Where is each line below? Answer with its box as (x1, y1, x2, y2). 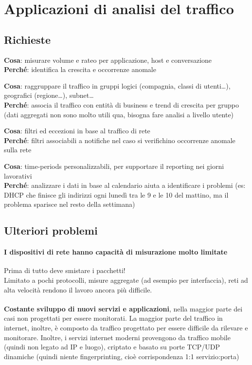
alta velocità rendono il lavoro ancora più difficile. (4, 284, 152, 294)
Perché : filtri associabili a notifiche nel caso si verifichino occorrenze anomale (4, 135, 235, 145)
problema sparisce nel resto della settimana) (4, 199, 135, 209)
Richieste (4, 32, 51, 47)
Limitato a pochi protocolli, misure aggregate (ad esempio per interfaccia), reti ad (4, 275, 248, 285)
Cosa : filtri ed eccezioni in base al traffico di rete (4, 126, 150, 136)
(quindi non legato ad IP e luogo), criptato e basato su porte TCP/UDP (4, 342, 220, 352)
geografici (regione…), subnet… (4, 90, 94, 100)
